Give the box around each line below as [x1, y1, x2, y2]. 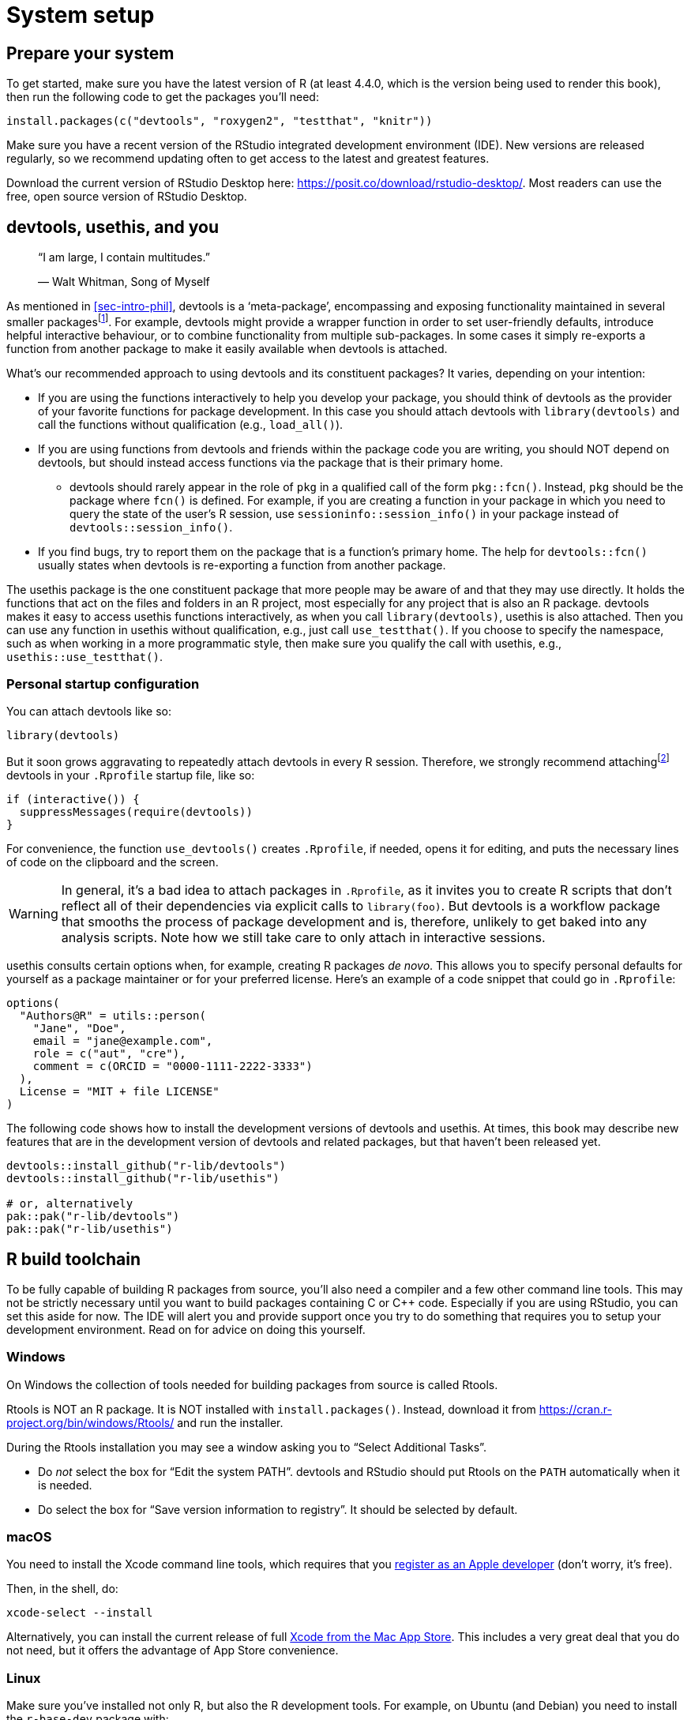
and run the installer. [177, 1415, 284, 1429]
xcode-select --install [6, 1606, 153, 1620]
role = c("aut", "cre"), [32, 1047, 186, 1061]
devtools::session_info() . [69, 520, 233, 534]
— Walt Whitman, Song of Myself [38, 275, 210, 289]
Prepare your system [6, 43, 175, 63]
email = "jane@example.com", [32, 1035, 213, 1048]
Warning [9, 906, 58, 922]
